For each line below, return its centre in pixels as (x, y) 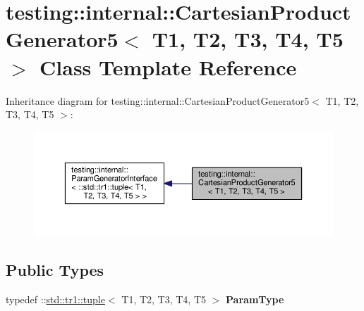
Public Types (55, 269)
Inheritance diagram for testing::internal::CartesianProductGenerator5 (158, 100)
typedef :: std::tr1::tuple (55, 299)
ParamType (255, 299)
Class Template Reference (168, 66)
